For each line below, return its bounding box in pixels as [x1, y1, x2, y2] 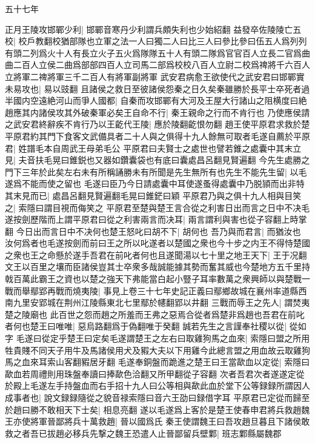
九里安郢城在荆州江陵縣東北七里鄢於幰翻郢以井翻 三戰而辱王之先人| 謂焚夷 [13, 296, 310, 309]
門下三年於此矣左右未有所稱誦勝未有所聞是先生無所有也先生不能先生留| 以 [5, 165, 299, 178]
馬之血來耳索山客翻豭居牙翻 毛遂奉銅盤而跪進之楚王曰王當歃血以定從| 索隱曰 [5, 355, 310, 368]
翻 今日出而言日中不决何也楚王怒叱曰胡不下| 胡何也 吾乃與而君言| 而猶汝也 [5, 224, 301, 237]
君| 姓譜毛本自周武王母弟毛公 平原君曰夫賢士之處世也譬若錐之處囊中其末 [5, 141, 293, 154]
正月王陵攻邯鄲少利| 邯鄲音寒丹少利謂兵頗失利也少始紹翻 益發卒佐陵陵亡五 [5, 22, 302, 35]
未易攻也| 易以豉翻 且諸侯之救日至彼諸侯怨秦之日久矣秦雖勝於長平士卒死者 [5, 82, 302, 95]
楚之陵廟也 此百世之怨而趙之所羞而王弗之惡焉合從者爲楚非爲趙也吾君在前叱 [5, 308, 305, 320]
